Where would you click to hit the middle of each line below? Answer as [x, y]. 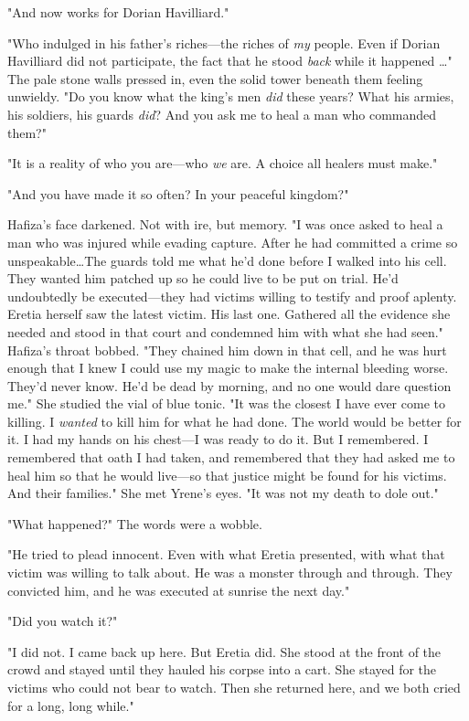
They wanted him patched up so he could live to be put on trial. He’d [203, 278]
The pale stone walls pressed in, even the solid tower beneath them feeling [215, 78]
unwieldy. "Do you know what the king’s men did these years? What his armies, [231, 96]
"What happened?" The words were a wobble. [135, 523]
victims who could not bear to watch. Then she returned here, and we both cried [234, 687]
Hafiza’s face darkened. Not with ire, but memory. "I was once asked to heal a [225, 224]
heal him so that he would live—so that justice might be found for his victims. [227, 475]
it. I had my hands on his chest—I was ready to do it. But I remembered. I [218, 439]
